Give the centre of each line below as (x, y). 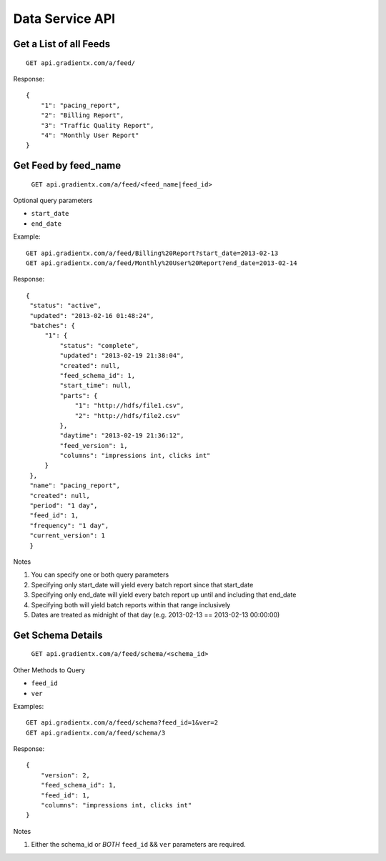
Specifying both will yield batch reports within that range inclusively (131, 604)
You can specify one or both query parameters (100, 574)
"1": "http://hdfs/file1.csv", (130, 406)
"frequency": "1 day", (69, 526)
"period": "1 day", (64, 506)
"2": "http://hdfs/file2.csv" (128, 415)
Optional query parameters (53, 201)
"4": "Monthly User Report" (90, 135)
